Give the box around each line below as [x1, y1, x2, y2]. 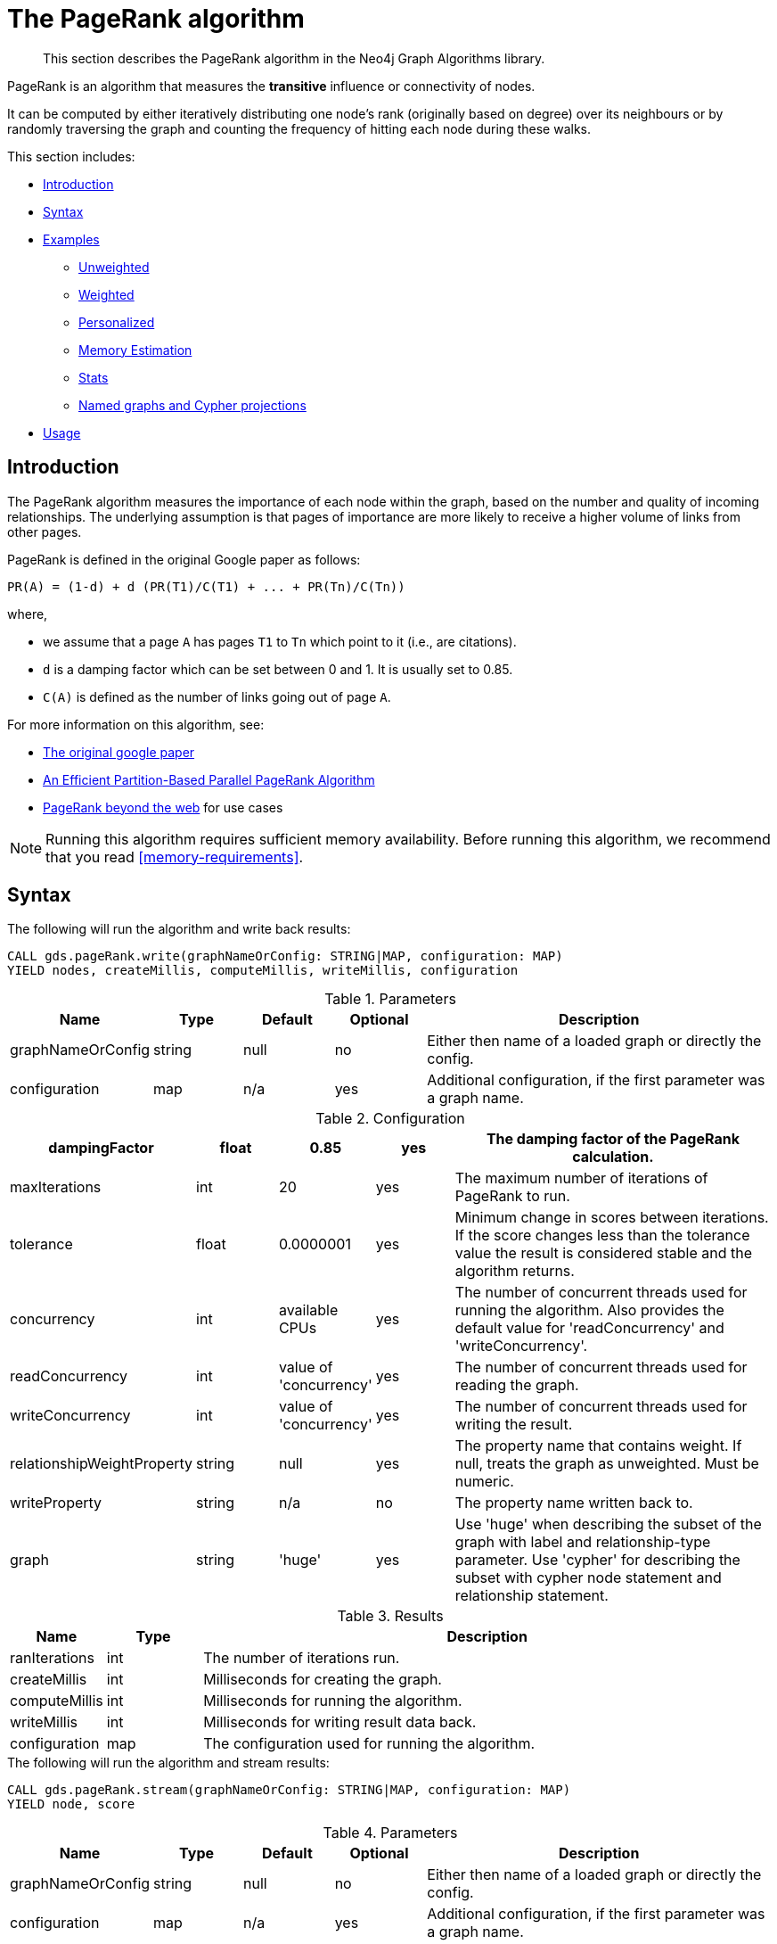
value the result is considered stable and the [454, 1244, 753, 1263]
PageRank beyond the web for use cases [43, 799, 283, 815]
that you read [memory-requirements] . [45, 847, 304, 866]
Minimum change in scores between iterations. [454, 1208, 769, 1227]
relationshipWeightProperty [10, 1454, 193, 1473]
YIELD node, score [7, 1797, 135, 1812]
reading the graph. [454, 1376, 579, 1395]
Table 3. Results [337, 1607, 444, 1626]
